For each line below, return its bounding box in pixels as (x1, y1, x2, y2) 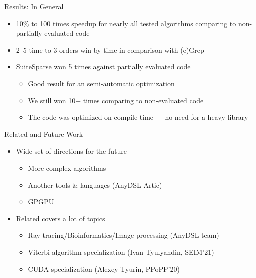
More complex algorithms (28, 162, 106, 173)
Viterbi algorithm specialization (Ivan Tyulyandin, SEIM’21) (28, 246, 214, 257)
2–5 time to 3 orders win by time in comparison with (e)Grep (16, 44, 204, 55)
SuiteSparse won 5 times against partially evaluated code (16, 61, 191, 72)
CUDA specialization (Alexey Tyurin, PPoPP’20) (28, 263, 180, 274)
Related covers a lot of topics (16, 213, 105, 223)
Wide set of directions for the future (16, 146, 127, 156)
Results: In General (4, 1, 64, 11)
